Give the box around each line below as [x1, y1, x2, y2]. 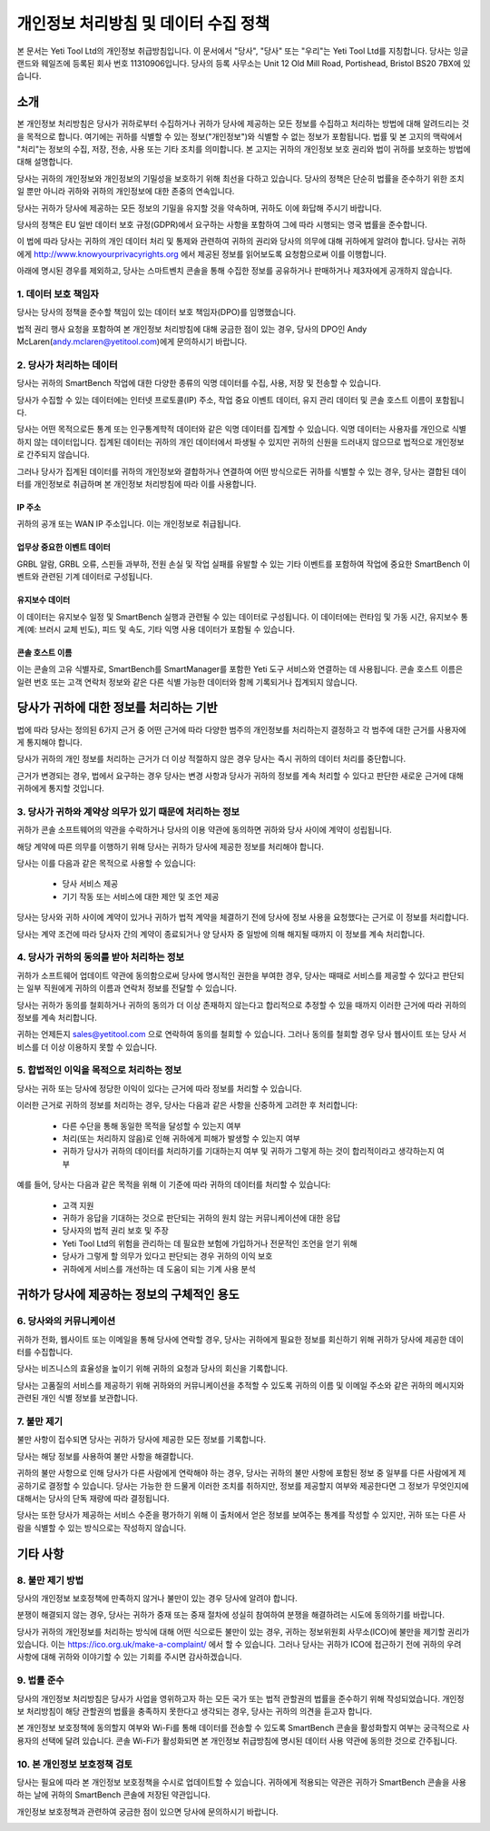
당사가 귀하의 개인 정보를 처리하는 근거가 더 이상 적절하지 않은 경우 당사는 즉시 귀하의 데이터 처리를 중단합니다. [16, 754, 407, 765]
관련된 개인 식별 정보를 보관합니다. [16, 1392, 138, 1403]
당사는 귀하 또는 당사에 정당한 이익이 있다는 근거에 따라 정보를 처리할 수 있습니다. [16, 1083, 303, 1094]
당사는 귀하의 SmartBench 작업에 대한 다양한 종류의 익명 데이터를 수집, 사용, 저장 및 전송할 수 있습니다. [16, 378, 381, 389]
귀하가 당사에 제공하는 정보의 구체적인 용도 [16, 1287, 240, 1302]
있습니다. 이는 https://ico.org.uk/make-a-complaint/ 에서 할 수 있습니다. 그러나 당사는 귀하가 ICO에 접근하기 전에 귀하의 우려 [16, 1639, 462, 1650]
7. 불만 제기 [16, 1415, 64, 1428]
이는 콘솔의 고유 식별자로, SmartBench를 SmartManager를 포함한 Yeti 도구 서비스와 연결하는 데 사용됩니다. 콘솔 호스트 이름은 [16, 664, 463, 675]
